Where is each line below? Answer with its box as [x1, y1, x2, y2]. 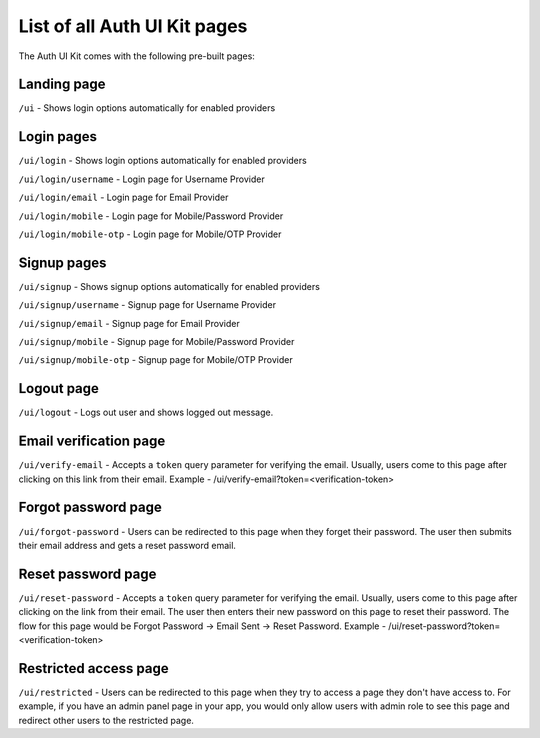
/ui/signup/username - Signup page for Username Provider [18, 299, 277, 311]
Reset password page [18, 565, 157, 582]
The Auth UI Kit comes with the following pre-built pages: [18, 50, 255, 62]
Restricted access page [18, 660, 169, 677]
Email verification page [18, 433, 166, 450]
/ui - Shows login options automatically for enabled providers [18, 102, 276, 114]
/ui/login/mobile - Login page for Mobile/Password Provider [18, 210, 284, 222]
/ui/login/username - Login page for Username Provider [18, 173, 265, 185]
